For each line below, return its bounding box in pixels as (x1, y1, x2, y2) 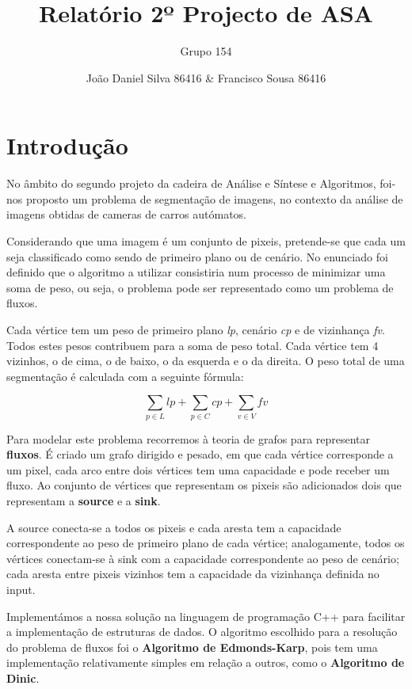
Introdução (6, 129, 128, 162)
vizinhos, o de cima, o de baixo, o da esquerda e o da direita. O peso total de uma (6, 352, 405, 369)
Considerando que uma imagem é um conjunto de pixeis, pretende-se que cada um (6, 233, 406, 249)
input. (6, 581, 36, 598)
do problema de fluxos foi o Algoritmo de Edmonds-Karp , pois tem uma (6, 638, 378, 655)
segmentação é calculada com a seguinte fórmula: (6, 367, 244, 384)
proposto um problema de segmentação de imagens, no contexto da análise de (25, 190, 403, 207)
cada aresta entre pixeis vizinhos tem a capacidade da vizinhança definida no (6, 565, 380, 582)
